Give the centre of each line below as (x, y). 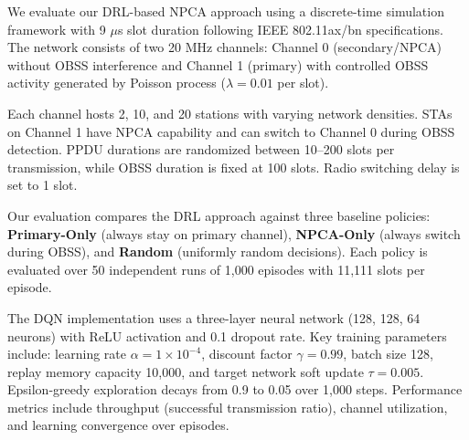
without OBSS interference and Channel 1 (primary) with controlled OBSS (218, 64)
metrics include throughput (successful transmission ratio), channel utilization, (228, 407)
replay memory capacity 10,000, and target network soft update (186, 371)
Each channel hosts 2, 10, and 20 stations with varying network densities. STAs (230, 113)
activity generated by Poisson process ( (117, 83)
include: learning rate (67, 354)
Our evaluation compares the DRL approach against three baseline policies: (219, 215)
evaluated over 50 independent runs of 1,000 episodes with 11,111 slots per (216, 269)
